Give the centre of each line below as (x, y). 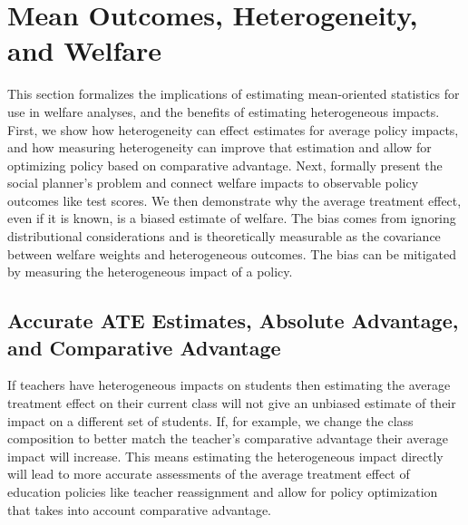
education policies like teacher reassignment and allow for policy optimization (223, 491)
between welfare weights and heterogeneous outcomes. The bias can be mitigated (232, 253)
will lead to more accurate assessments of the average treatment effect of (209, 474)
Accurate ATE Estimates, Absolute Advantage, (233, 321)
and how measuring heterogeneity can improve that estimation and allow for (219, 147)
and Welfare (84, 50)
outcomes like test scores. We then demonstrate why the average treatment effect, (234, 200)
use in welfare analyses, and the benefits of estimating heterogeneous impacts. (224, 111)
